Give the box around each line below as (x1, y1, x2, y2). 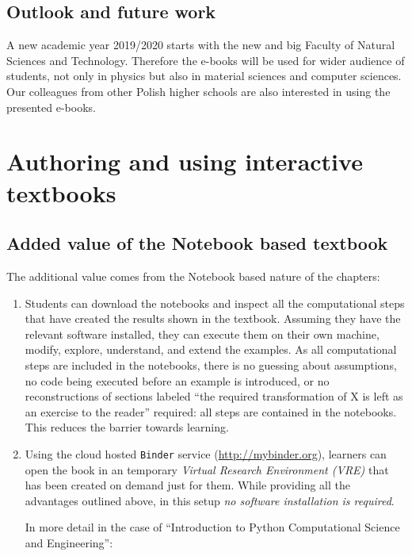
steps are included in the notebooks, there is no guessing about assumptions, (25, 356, 397, 373)
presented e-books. (6, 98, 96, 115)
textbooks (6, 176, 116, 209)
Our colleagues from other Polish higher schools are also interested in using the (6, 82, 391, 99)
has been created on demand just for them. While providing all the (25, 477, 350, 493)
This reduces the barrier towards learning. (25, 419, 229, 435)
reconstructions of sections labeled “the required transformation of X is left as (25, 388, 403, 405)
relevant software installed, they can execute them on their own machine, (25, 325, 380, 342)
